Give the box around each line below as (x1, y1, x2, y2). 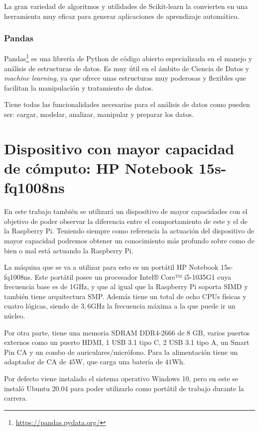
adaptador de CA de (4, 356, 66, 367)
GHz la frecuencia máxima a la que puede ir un (91, 301, 236, 311)
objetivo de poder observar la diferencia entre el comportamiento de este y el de (4, 215, 248, 226)
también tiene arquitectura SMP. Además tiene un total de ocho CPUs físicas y (4, 291, 247, 301)
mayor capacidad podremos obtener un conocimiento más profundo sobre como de (4, 235, 255, 245)
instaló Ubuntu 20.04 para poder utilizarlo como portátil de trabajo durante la (4, 383, 244, 393)
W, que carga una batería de (75, 356, 163, 367)
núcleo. (4, 311, 25, 321)
